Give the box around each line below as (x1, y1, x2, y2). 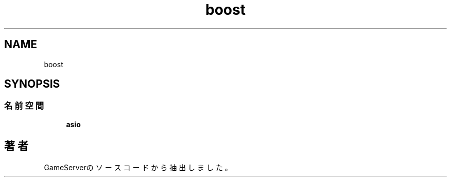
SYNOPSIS (4, 77, 60, 91)
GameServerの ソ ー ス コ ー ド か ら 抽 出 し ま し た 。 (44, 163, 232, 172)
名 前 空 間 (4, 100, 44, 111)
